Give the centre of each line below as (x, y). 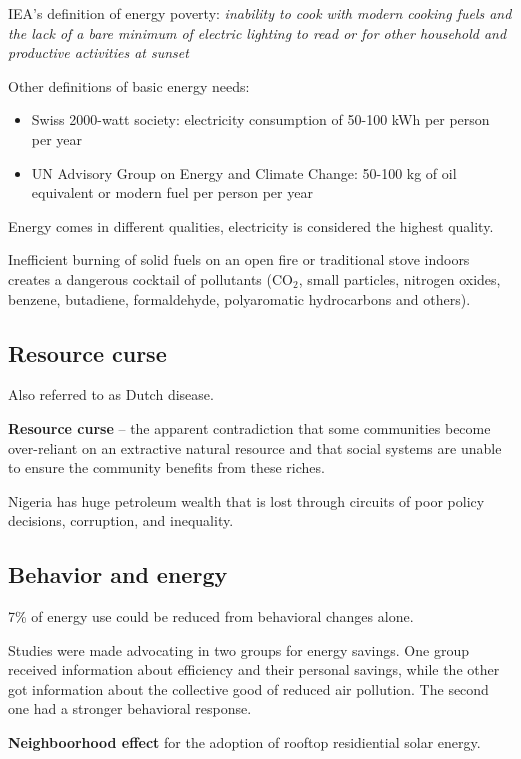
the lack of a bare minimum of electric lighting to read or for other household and (257, 32)
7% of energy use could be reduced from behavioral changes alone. (211, 616)
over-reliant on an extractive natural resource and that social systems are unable (255, 447)
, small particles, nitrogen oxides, (399, 278)
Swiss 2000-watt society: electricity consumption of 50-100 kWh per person (260, 119)
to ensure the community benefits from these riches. (166, 467)
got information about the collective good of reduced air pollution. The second (248, 688)
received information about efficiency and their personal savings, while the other (254, 669)
